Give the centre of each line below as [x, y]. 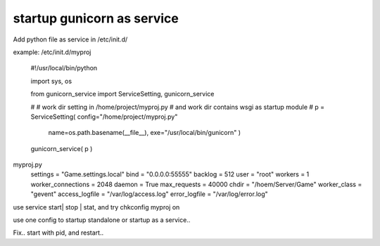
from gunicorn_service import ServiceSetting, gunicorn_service [122, 94]
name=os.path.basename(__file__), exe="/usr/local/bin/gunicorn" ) [145, 133]
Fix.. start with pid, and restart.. [58, 233]
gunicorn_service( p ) [62, 148]
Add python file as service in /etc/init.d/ [70, 39]
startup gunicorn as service [96, 18]
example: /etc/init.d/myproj [52, 52]
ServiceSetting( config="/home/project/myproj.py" [104, 117]
